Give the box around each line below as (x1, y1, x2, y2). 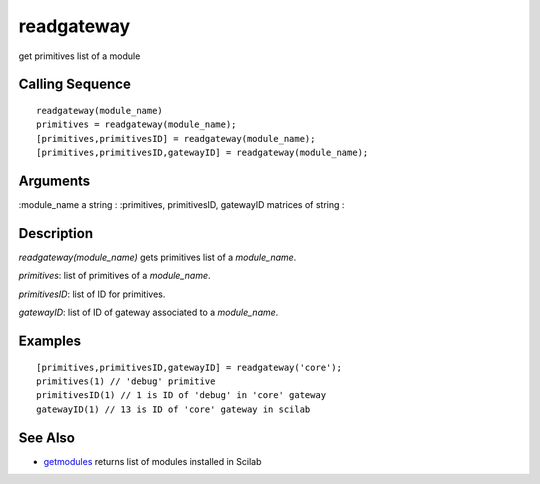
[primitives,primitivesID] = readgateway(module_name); (36, 133, 316, 144)
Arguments (18, 172, 91, 189)
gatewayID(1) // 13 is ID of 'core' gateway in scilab (36, 403, 311, 415)
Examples (18, 332, 82, 349)
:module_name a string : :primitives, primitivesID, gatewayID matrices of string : (18, 199, 345, 211)
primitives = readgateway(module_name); (36, 119, 237, 130)
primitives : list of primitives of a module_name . (18, 270, 211, 282)
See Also (18, 429, 75, 446)
